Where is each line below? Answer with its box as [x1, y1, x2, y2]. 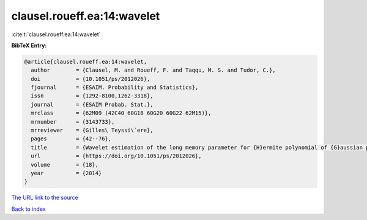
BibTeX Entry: [11, 42, 47, 49]
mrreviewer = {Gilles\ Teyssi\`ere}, [31, 127, 154, 134]
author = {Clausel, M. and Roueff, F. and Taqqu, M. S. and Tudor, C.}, [31, 67, 276, 74]
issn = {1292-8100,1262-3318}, [31, 93, 154, 99]
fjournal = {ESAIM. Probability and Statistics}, [31, 84, 199, 91]
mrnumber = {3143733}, [31, 118, 115, 125]
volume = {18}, [31, 161, 99, 168]
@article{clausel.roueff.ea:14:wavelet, [24, 58, 147, 65]
